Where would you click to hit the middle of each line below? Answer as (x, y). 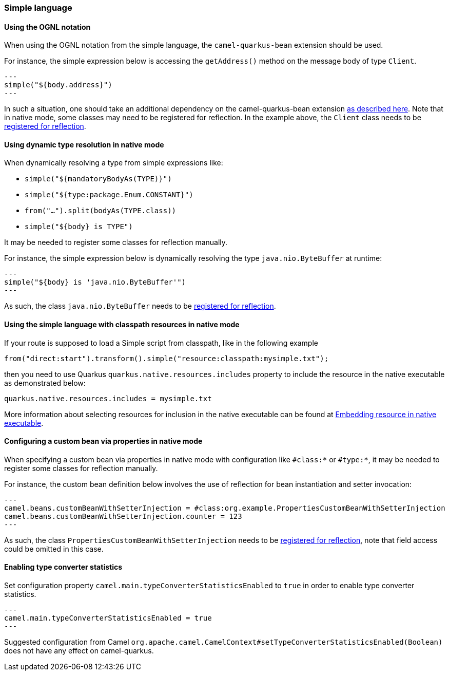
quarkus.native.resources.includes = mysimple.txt (108, 398)
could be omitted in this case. (54, 549)
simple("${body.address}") (58, 85)
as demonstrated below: (45, 383)
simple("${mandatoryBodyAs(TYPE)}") (98, 179)
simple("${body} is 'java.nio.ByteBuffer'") (95, 282)
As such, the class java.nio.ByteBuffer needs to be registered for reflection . (140, 306)
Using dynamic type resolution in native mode (84, 144)
